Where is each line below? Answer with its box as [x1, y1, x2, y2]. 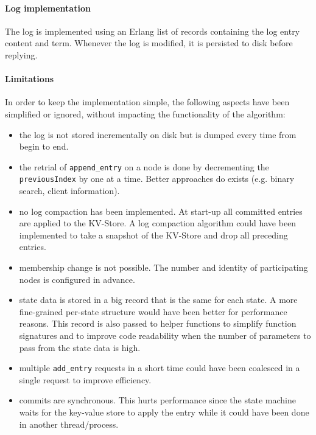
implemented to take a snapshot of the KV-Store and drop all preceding [19, 228, 288, 241]
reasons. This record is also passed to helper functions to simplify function [19, 317, 297, 330]
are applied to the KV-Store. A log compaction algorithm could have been [19, 217, 297, 229]
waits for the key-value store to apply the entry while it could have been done [19, 406, 309, 419]
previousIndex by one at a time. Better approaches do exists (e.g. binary [19, 172, 295, 185]
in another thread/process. [19, 417, 119, 430]
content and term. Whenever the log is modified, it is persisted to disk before [5, 37, 293, 49]
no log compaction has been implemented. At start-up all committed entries [19, 204, 303, 217]
